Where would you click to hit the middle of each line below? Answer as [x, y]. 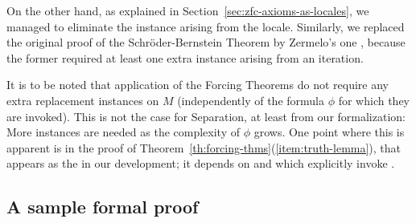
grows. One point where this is [329, 132]
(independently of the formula [251, 100]
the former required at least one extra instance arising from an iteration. [185, 57]
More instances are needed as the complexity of [123, 132]
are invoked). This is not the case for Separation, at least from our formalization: [206, 116]
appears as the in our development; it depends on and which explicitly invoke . [201, 163]
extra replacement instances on [83, 100]
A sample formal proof [103, 207]
